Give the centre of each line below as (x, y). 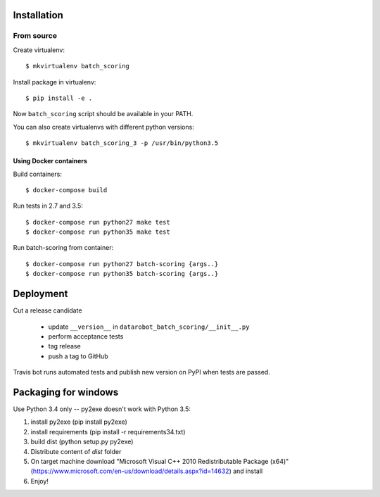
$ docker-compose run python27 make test (98, 222)
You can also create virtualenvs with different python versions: (104, 127)
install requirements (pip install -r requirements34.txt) (108, 432)
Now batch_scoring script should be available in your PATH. (103, 114)
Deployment (40, 294)
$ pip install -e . (59, 98)
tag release (64, 346)
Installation (38, 15)
